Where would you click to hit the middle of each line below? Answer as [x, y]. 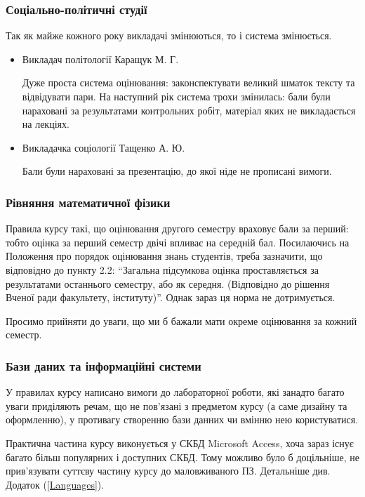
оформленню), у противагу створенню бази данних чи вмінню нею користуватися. [182, 419]
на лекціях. [46, 124]
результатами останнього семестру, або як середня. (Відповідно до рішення [168, 283]
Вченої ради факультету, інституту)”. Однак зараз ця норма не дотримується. [171, 297]
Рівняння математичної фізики [88, 202]
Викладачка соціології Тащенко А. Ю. [104, 147]
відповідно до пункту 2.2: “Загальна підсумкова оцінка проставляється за [162, 269]
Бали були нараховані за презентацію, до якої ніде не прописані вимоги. [177, 171]
